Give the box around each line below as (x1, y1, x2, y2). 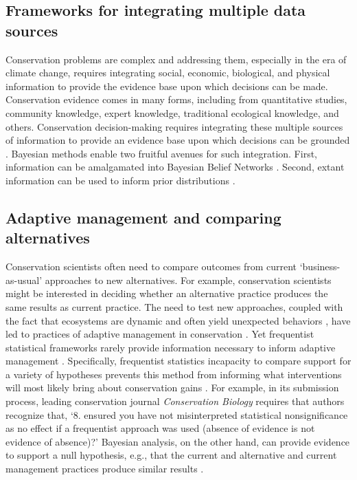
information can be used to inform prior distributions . (5, 173, 235, 187)
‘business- (299, 259, 341, 274)
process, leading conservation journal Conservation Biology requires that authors (5, 394, 345, 408)
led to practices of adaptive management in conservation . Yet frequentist (5, 327, 314, 341)
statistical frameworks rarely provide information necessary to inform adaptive (5, 340, 336, 354)
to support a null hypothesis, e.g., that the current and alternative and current (5, 448, 337, 462)
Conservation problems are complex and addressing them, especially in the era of (5, 52, 347, 66)
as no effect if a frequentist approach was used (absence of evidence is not (5, 421, 315, 435)
